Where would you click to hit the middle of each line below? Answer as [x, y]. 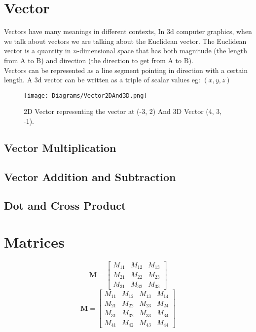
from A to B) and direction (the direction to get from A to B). [99, 60]
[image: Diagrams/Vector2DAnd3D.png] [86, 95]
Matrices [34, 242]
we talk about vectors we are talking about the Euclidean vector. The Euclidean [125, 41]
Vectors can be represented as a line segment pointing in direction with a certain [126, 70]
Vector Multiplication [60, 147]
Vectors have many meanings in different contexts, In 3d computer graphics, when [128, 31]
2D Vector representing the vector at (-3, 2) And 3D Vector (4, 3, [123, 111]
